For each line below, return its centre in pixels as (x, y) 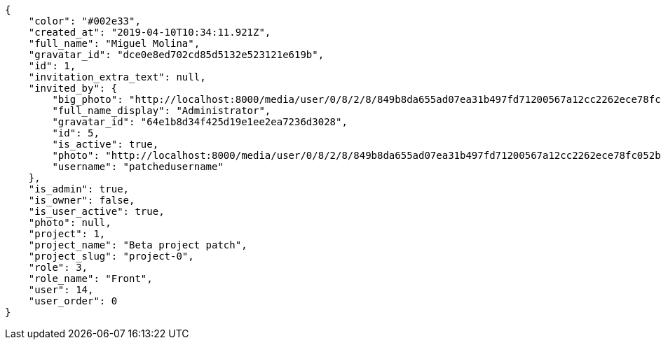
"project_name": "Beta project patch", (138, 245)
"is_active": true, (105, 144)
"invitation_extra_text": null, (117, 77)
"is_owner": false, (82, 200)
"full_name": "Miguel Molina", (114, 43)
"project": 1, (67, 234)
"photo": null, (70, 223)
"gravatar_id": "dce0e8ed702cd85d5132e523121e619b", (176, 55)
